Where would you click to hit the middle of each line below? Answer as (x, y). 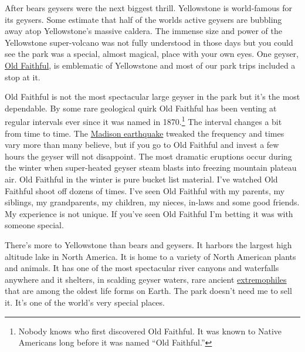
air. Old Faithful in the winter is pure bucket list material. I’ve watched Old (141, 179)
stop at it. (23, 77)
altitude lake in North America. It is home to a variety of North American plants (150, 256)
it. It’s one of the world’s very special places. (85, 302)
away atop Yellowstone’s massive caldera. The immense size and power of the (143, 31)
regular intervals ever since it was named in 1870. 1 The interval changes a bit (143, 121)
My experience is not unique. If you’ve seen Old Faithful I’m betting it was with (149, 213)
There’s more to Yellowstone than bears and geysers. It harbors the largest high (148, 244)
